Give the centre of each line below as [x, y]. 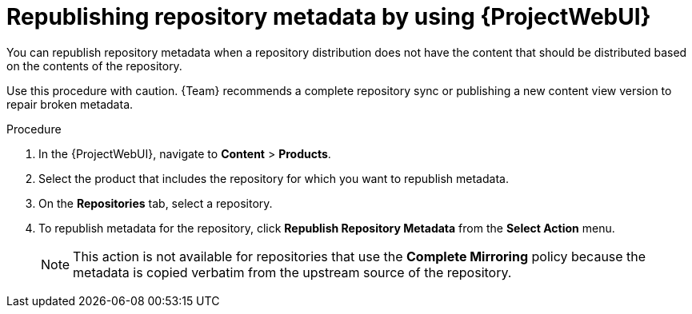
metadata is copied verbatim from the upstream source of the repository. [292, 272]
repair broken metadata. [70, 104]
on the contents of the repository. [94, 66]
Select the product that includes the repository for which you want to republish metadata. [274, 178]
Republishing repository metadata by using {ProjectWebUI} [329, 17]
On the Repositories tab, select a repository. [156, 203]
